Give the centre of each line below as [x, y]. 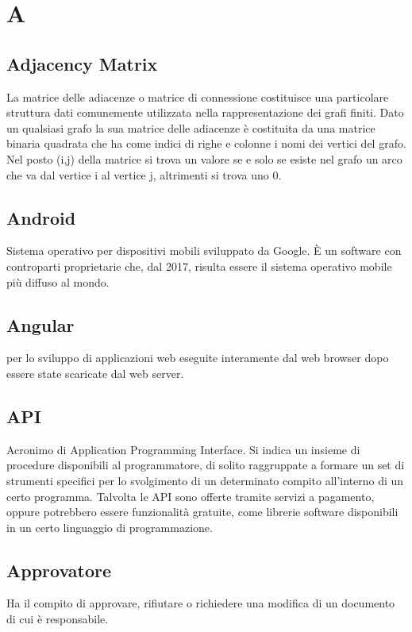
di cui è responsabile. [58, 619]
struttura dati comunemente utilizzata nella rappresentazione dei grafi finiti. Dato [205, 112]
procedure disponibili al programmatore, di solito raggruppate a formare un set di [206, 465]
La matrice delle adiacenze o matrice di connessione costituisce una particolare [198, 96]
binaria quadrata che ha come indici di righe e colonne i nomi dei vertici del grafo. [206, 143]
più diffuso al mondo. [58, 281]
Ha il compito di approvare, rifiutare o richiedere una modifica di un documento [201, 603]
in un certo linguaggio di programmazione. [110, 527]
